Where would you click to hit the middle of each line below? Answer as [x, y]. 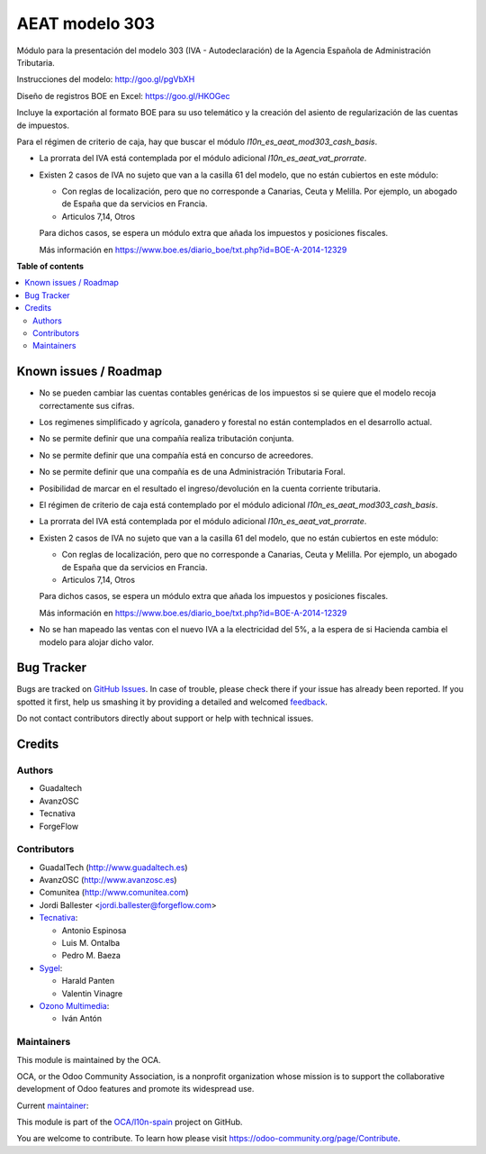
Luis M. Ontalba [91, 943]
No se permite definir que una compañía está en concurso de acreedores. [176, 455]
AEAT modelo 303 [86, 23]
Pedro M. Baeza [91, 956]
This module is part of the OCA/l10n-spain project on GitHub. [130, 1122]
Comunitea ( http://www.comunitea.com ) [114, 893]
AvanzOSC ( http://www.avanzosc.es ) [108, 880]
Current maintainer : [53, 1105]
